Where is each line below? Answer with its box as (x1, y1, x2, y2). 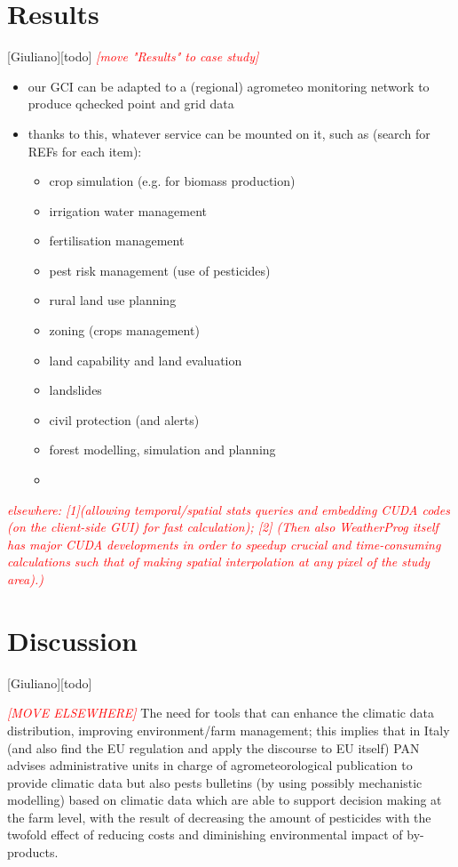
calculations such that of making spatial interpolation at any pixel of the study (7, 552, 430, 571)
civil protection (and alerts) (49, 410, 200, 429)
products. (7, 843, 59, 862)
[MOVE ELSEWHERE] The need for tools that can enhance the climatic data (7, 703, 434, 722)
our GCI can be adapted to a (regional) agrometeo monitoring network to (28, 76, 430, 95)
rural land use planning (49, 291, 177, 309)
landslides (49, 381, 102, 399)
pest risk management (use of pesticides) (49, 261, 271, 279)
